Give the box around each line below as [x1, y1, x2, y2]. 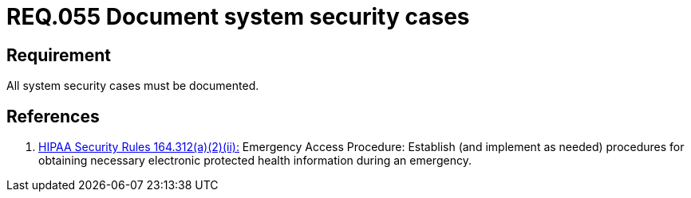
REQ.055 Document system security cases [6, 3, 470, 30]
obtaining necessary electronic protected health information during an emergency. [38, 153, 472, 168]
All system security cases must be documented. [6, 79, 259, 93]
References [6, 106, 100, 126]
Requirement [6, 45, 112, 65]
